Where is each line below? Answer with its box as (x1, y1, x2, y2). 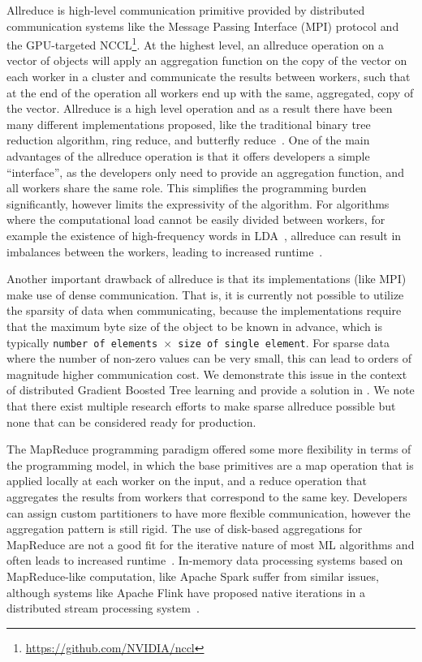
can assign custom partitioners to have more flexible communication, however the (6, 504, 411, 521)
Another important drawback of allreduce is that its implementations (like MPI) (6, 270, 407, 287)
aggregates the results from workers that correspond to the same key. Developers (6, 488, 407, 505)
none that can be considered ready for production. (6, 413, 256, 430)
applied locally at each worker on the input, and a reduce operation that (6, 472, 367, 489)
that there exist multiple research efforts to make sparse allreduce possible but (6, 397, 396, 414)
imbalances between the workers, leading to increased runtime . (6, 243, 323, 260)
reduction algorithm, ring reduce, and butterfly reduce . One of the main (6, 131, 370, 148)
